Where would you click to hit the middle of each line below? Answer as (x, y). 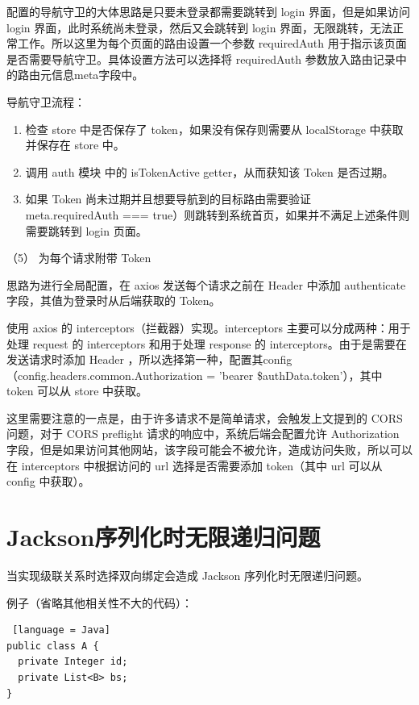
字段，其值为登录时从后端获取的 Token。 (114, 300)
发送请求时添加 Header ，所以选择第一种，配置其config (149, 359)
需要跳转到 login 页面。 (86, 230)
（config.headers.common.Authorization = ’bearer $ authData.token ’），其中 (195, 375)
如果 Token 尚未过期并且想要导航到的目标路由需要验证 (168, 199)
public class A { (53, 646)
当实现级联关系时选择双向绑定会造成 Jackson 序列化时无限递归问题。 (188, 575)
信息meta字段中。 (97, 75)
